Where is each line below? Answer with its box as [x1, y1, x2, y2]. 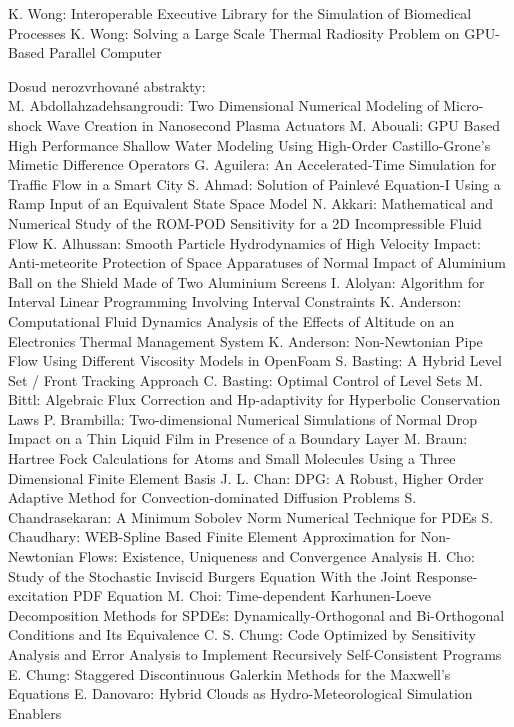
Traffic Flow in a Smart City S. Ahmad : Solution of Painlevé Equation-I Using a [8, 173, 501, 194]
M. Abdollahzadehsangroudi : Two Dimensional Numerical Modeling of [8, 95, 439, 116]
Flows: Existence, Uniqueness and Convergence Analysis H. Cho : [78, 546, 475, 567]
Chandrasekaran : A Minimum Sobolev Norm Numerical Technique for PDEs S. [8, 506, 494, 527]
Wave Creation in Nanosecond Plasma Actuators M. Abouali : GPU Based [46, 114, 500, 135]
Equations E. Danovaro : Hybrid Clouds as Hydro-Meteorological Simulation [8, 683, 473, 704]
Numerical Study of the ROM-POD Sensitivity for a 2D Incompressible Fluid [8, 212, 482, 233]
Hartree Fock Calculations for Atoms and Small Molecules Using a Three [8, 448, 456, 469]
